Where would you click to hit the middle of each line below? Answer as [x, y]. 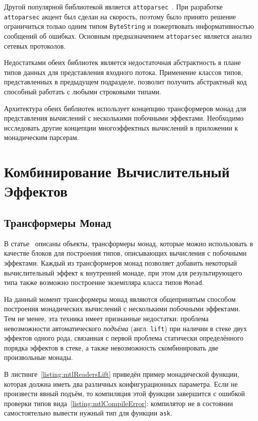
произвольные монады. [38, 357]
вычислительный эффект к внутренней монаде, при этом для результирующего [123, 272]
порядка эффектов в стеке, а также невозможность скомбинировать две [111, 347]
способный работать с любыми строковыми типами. [83, 91]
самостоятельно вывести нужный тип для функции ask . [88, 413]
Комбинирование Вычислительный [117, 172]
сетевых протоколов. [35, 45]
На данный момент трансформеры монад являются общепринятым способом [120, 299]
